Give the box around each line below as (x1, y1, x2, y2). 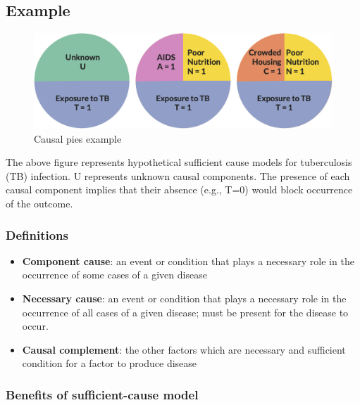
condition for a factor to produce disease (22, 356, 197, 371)
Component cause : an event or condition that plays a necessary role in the (22, 253, 354, 268)
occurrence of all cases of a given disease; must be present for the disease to (22, 304, 349, 319)
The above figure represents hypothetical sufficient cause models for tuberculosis (6, 155, 352, 169)
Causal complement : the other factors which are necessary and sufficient (22, 342, 346, 356)
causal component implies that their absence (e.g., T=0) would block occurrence (6, 182, 353, 197)
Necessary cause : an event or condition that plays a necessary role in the (22, 290, 347, 305)
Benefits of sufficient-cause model (6, 385, 199, 403)
